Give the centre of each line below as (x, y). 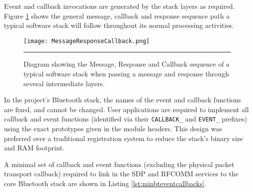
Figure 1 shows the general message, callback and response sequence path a (117, 15)
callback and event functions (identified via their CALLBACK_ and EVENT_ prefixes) (126, 119)
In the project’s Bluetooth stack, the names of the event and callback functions (123, 100)
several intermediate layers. (64, 83)
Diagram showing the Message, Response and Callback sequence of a (126, 64)
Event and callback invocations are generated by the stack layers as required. (119, 6)
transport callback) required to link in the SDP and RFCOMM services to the (121, 174)
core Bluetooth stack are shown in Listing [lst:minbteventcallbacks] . (105, 183)
